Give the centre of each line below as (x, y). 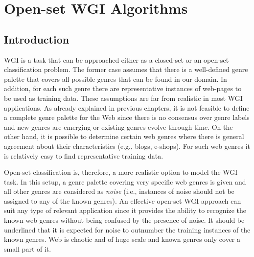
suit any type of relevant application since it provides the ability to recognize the (125, 210)
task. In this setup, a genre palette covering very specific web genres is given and (125, 181)
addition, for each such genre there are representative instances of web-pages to (123, 88)
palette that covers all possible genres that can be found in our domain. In (115, 79)
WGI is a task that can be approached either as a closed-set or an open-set (116, 59)
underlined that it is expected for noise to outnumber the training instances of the (127, 229)
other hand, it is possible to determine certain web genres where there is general (124, 136)
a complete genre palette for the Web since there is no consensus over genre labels (127, 117)
